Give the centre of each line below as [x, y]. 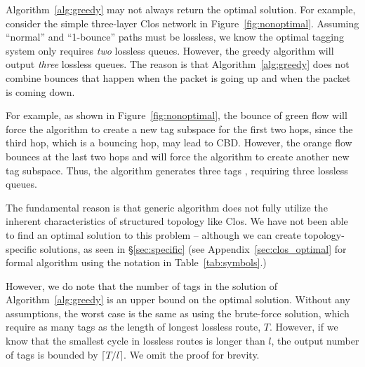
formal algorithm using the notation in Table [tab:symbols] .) [136, 262]
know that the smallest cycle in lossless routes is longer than [135, 341]
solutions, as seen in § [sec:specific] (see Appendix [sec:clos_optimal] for [193, 248]
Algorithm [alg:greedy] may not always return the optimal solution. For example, [181, 9]
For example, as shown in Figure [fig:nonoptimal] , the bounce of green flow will [177, 115]
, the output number [315, 341]
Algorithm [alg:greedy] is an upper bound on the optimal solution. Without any [178, 299]
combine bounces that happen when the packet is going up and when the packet [178, 77]
